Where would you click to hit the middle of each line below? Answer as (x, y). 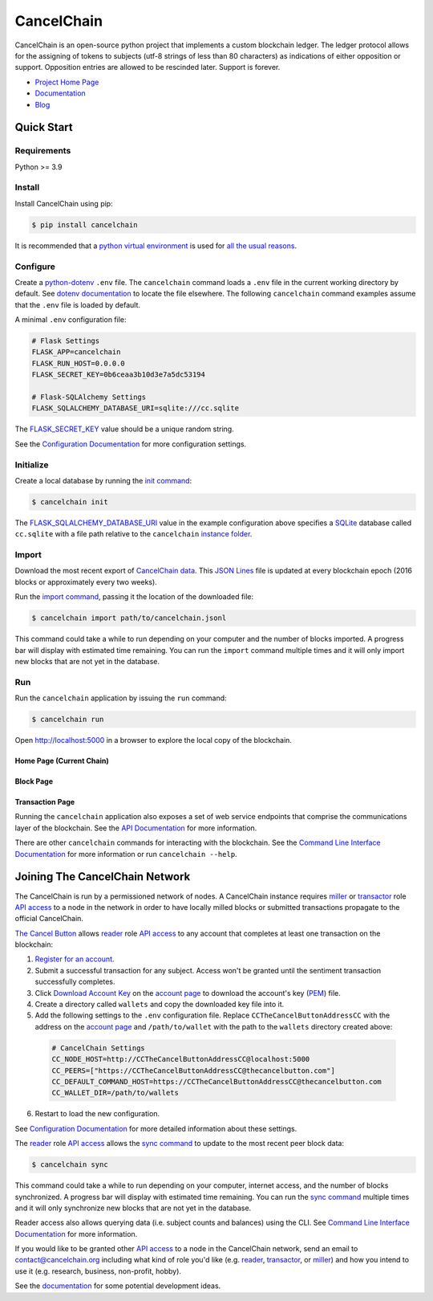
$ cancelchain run (68, 720)
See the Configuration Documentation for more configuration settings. (131, 444)
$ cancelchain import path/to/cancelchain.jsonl (129, 618)
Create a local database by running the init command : (103, 480)
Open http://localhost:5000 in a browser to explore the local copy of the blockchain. (154, 740)
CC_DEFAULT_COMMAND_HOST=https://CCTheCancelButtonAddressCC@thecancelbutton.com (217, 1081)
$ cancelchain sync (70, 1165)
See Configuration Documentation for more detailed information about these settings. (156, 1128)
